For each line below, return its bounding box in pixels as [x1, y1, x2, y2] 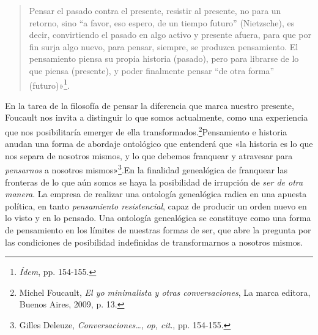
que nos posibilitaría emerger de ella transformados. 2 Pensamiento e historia [5, 124, 287, 138]
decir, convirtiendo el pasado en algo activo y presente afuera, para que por [29, 28, 312, 41]
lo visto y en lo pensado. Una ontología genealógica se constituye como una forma [5, 211, 311, 224]
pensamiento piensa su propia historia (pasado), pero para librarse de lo [29, 52, 299, 65]
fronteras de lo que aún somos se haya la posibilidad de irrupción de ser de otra [5, 175, 303, 188]
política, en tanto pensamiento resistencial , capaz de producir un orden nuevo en [5, 199, 307, 212]
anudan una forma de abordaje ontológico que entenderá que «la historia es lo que [5, 137, 313, 150]
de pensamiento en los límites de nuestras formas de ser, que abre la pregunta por [5, 224, 311, 236]
